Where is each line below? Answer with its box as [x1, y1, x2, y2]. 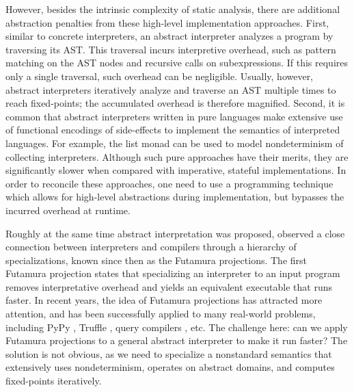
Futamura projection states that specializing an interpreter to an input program [5, 266, 340, 280]
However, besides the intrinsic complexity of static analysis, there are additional [5, 2, 340, 16]
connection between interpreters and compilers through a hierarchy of [5, 239, 297, 254]
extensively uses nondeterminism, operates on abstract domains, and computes [5, 360, 335, 374]
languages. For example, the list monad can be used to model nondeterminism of [5, 135, 344, 150]
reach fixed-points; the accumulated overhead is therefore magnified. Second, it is [5, 96, 345, 110]
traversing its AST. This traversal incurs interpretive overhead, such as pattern [5, 42, 336, 56]
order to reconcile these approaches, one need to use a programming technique [5, 176, 333, 190]
